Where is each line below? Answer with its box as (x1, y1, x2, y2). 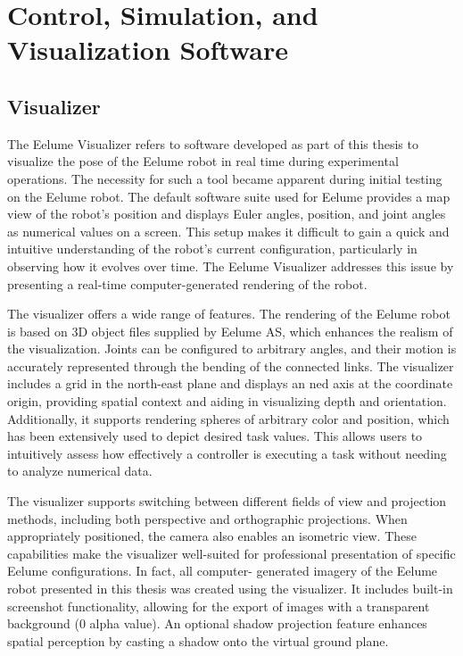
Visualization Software (7, 31, 289, 68)
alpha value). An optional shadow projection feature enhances (89, 614, 427, 633)
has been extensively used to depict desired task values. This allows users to (7, 427, 423, 445)
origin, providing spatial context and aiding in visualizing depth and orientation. (7, 392, 447, 411)
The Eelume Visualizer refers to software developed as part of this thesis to (7, 134, 418, 153)
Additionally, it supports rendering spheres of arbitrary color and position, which (7, 409, 450, 428)
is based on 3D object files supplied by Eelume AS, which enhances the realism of (7, 321, 453, 340)
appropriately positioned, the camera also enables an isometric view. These (7, 527, 418, 545)
